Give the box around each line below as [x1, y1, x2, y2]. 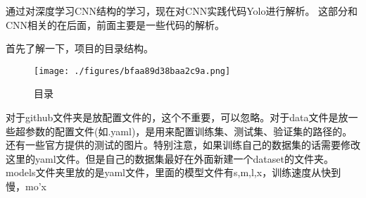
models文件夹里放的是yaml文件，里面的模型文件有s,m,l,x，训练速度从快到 [6, 165, 341, 180]
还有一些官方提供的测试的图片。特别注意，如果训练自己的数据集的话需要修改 [6, 137, 360, 152]
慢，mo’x [6, 179, 46, 193]
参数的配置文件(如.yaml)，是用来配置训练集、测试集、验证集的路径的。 [25, 123, 353, 138]
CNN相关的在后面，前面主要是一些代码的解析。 [6, 17, 225, 32]
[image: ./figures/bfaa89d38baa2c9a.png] [34, 66, 231, 76]
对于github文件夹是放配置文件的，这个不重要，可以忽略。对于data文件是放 [6, 110, 348, 125]
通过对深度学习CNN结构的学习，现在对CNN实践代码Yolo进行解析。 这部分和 [6, 4, 358, 18]
